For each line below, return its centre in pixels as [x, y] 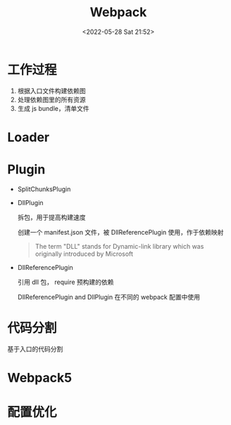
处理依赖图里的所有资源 [51, 99]
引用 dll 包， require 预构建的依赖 [65, 282]
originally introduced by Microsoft [84, 254]
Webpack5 [40, 377]
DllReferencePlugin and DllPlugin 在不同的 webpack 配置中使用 [109, 297]
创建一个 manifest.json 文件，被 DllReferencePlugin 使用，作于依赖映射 [120, 232]
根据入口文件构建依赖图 [51, 91]
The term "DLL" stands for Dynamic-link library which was [119, 246]
